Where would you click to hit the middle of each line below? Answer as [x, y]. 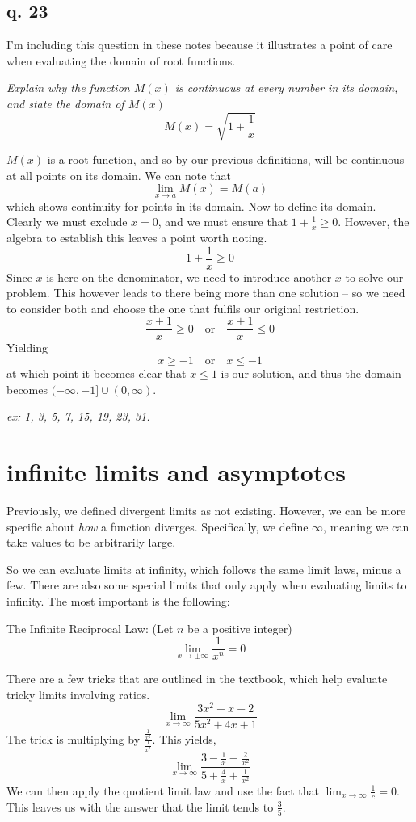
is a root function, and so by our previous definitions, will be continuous [226, 159]
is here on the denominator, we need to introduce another [189, 277]
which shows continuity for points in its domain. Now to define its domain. [191, 205]
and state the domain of [65, 103]
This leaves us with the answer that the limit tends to [140, 806]
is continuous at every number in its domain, [286, 88]
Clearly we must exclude [67, 222]
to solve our [374, 277]
